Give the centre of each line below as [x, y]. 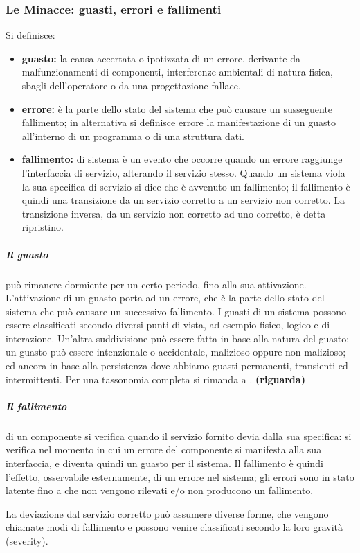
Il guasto [27, 254]
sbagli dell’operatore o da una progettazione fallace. [131, 85]
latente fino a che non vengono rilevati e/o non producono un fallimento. [160, 490]
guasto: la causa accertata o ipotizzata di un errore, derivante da [161, 58]
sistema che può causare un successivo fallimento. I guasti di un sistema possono [176, 311]
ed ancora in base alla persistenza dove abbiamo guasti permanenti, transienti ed [177, 366]
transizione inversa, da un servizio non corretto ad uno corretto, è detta [174, 213]
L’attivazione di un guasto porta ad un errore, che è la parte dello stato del [165, 298]
